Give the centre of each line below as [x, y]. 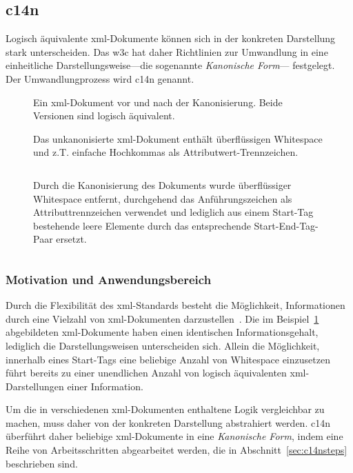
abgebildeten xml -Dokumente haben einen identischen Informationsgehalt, [162, 332]
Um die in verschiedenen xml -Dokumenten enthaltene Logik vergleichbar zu [165, 409]
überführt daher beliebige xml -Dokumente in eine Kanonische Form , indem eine [174, 436]
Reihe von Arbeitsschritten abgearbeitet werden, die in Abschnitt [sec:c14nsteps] [176, 450]
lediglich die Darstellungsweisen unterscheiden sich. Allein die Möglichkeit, [163, 345]
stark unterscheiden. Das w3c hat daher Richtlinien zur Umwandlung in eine [167, 51]
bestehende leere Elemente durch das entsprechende [142, 225]
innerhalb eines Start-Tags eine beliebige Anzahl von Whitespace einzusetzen [168, 359]
